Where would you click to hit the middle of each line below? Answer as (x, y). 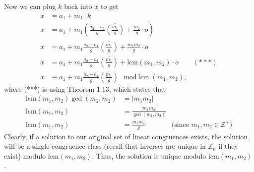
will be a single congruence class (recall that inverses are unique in (105, 146)
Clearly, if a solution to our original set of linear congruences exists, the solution (126, 136)
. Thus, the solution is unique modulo (149, 155)
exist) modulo (25, 155)
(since (180, 125)
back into (78, 6)
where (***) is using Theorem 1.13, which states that (85, 88)
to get (109, 6)
